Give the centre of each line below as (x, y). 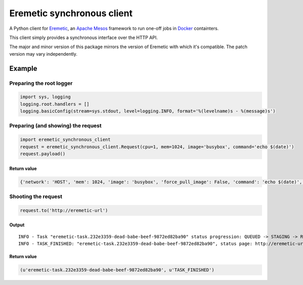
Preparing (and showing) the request (56, 126)
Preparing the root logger (41, 83)
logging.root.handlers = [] (55, 104)
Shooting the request (36, 196)
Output (17, 225)
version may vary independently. (43, 54)
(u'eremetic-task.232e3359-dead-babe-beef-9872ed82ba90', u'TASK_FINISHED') (117, 270)
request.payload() (43, 154)
